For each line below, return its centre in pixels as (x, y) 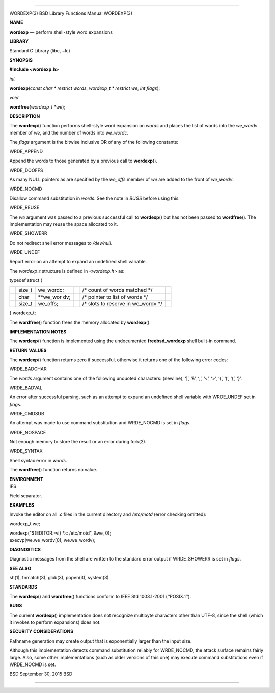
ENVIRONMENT (26, 479)
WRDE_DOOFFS (26, 170)
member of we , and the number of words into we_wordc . (69, 133)
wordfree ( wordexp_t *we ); (37, 106)
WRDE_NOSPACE (28, 432)
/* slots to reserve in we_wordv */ (122, 303)
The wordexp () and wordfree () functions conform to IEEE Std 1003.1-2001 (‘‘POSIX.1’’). (100, 596)
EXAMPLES (22, 505)
